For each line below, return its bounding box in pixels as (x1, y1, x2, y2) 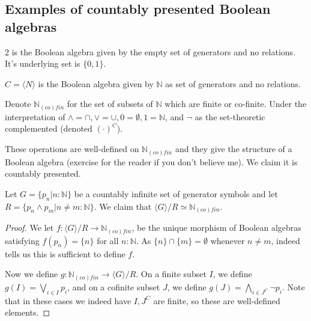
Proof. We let (5, 221, 54, 234)
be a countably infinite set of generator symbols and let (74, 187, 278, 200)
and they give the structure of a (175, 142, 292, 155)
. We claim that (94, 200, 152, 212)
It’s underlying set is (5, 57, 80, 70)
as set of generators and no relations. (165, 77, 301, 90)
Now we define (5, 267, 58, 280)
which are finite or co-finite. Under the (165, 97, 307, 110)
